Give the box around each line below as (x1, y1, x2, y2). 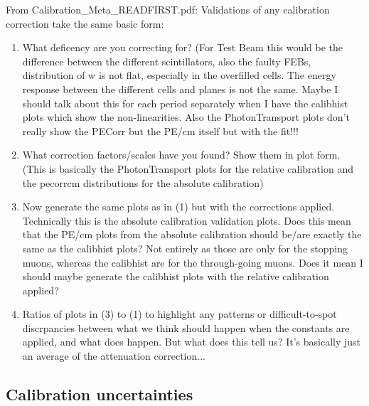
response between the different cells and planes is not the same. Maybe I (22, 81, 338, 96)
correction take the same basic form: (6, 16, 164, 31)
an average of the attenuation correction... (22, 348, 205, 363)
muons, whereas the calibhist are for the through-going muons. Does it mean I (22, 255, 363, 269)
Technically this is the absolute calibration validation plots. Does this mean (22, 213, 351, 228)
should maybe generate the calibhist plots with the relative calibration (22, 269, 329, 284)
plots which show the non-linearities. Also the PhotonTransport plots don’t (22, 109, 350, 124)
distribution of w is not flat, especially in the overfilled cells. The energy (22, 68, 336, 82)
